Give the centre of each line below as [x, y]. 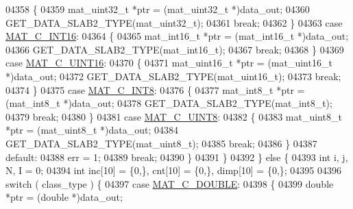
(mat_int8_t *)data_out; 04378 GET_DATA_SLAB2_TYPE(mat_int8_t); [169, 103]
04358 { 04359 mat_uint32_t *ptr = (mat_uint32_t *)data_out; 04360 [158, 9]
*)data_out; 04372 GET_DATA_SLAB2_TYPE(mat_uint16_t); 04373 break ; [173, 76]
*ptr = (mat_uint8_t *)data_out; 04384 [92, 130]
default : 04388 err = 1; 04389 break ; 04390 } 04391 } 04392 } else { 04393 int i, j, [177, 157]
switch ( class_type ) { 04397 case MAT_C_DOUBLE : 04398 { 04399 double [170, 183]
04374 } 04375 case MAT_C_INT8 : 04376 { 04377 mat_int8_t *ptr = [155, 89]
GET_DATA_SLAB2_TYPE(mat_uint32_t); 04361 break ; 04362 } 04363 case [174, 22]
